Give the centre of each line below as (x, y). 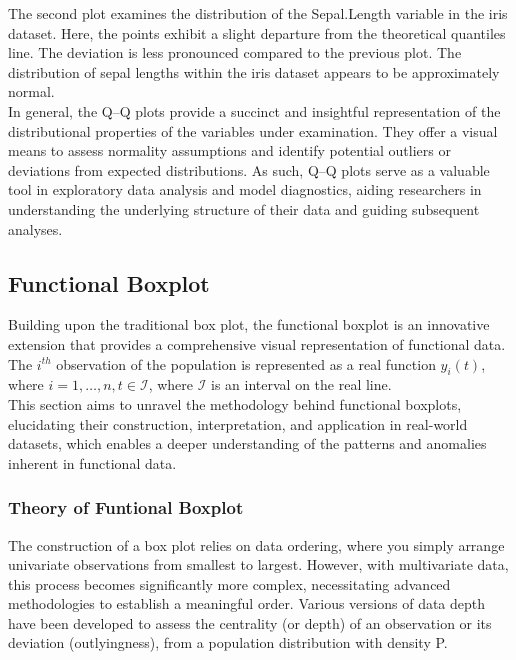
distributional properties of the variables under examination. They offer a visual (253, 130)
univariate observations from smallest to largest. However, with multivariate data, (258, 564)
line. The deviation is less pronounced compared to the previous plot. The (235, 52)
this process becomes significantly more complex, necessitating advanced (229, 583)
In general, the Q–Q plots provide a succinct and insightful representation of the (254, 110)
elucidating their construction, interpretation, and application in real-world (238, 423)
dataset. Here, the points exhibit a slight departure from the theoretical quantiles (257, 32)
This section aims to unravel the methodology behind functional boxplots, (235, 403)
